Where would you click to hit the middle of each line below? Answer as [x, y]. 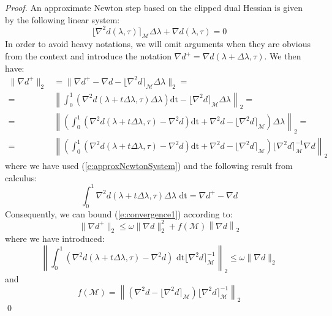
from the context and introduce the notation [88, 56]
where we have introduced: [55, 239]
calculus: [21, 177]
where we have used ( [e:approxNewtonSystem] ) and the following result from [149, 166]
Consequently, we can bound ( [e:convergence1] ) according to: [119, 213]
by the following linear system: [62, 19]
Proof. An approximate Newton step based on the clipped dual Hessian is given [154, 7]
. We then [283, 56]
